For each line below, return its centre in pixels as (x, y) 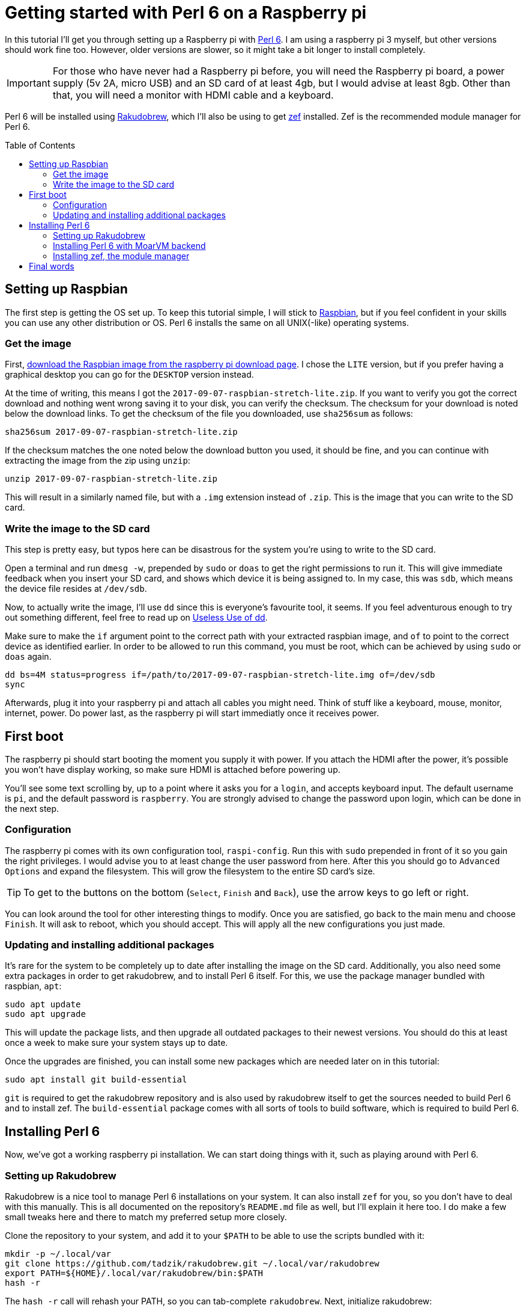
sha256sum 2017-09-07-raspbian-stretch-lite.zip (121, 432)
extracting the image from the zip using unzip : (98, 461)
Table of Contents (40, 145)
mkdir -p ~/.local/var (58, 1254)
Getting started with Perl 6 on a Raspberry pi (186, 13)
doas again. (28, 657)
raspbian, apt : (33, 986)
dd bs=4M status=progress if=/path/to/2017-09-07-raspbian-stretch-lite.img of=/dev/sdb (220, 675)
